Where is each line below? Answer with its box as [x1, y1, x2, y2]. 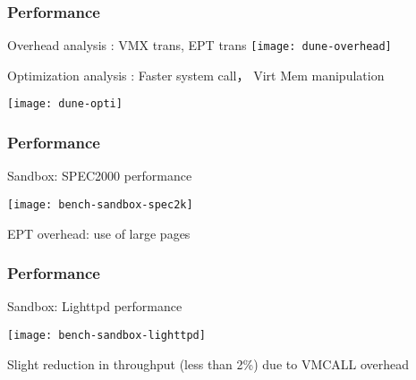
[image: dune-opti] [7, 97, 123, 111]
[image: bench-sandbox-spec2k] [7, 198, 193, 211]
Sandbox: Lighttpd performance [7, 297, 183, 316]
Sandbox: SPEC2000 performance [7, 166, 192, 185]
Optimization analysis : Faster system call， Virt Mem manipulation [7, 65, 385, 84]
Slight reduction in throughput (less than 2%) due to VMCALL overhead [7, 354, 410, 373]
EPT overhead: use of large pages [7, 224, 191, 242]
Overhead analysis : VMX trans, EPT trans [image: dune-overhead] [7, 36, 392, 55]
